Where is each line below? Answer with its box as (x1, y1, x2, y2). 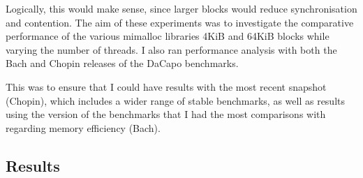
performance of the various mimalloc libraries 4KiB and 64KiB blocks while (6, 29, 329, 43)
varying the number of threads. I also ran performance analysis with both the (6, 42, 337, 57)
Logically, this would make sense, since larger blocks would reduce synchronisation (6, 1, 357, 15)
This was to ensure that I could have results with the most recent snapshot (6, 79, 327, 94)
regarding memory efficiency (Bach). (6, 120, 161, 135)
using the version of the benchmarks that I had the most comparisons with (6, 107, 326, 121)
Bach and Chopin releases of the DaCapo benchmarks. (6, 56, 239, 71)
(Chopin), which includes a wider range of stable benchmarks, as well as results (6, 93, 346, 107)
